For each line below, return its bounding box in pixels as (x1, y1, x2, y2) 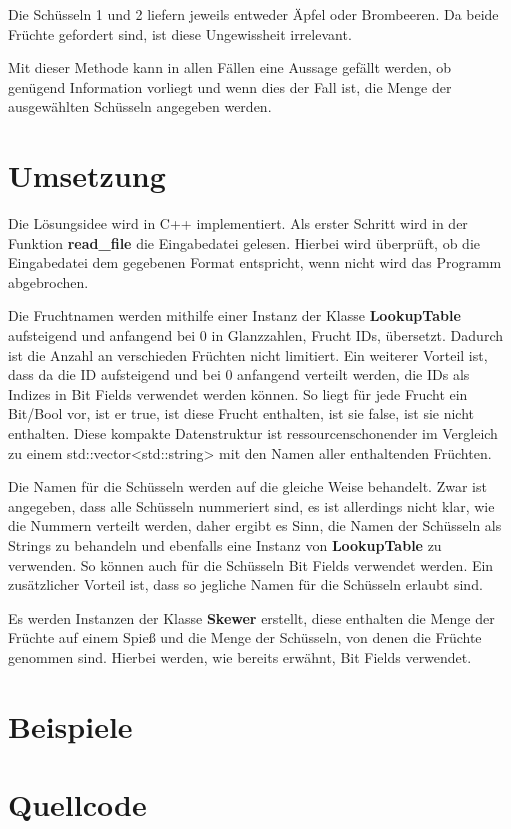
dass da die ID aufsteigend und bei (8, 364, 221, 385)
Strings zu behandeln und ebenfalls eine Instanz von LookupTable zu (8, 535, 442, 555)
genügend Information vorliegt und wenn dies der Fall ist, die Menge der (8, 76, 452, 97)
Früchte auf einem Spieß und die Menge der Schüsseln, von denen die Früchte (8, 627, 482, 648)
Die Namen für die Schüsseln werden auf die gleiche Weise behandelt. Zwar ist (8, 476, 487, 497)
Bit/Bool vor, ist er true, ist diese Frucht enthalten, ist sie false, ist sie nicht (8, 403, 475, 424)
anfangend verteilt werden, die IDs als (237, 364, 470, 385)
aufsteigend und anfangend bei (8, 325, 196, 346)
